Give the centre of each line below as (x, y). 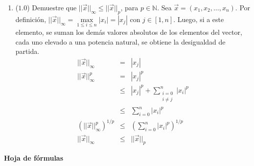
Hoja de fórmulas (34, 158)
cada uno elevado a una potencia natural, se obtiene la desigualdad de (120, 41)
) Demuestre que (52, 7)
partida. (27, 51)
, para (129, 7)
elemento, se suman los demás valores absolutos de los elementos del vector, (129, 32)
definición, (31, 19)
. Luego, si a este (199, 19)
